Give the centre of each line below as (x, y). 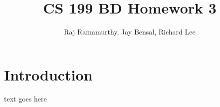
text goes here (25, 98)
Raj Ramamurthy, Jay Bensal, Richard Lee (130, 32)
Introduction (48, 74)
